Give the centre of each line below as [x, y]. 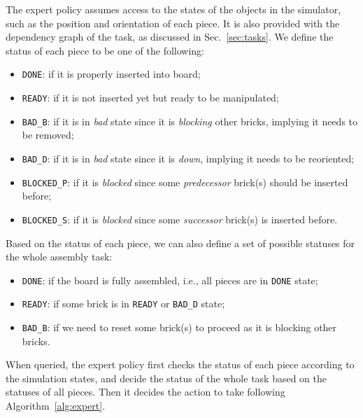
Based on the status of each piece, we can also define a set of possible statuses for [180, 243]
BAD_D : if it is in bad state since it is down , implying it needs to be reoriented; [188, 158]
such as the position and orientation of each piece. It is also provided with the [173, 23]
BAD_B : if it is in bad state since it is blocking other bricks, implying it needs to [190, 121]
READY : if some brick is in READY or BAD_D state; [123, 304]
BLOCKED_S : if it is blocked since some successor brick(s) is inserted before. [180, 219]
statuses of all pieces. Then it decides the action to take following [145, 392]
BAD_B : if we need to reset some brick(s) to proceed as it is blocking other [179, 327]
